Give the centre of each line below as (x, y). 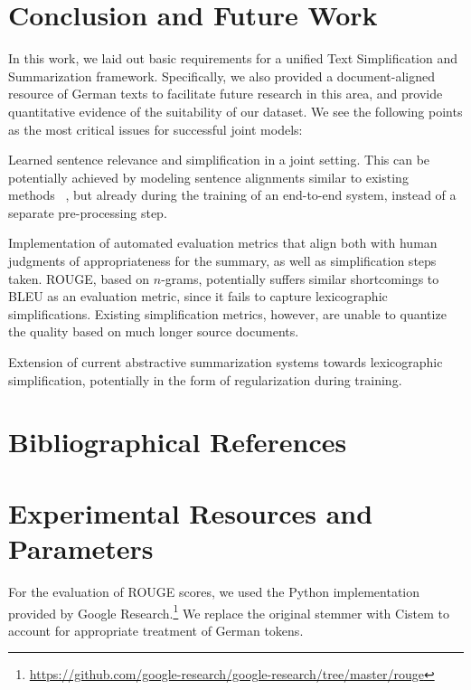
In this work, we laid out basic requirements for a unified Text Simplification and (233, 58)
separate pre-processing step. (88, 212)
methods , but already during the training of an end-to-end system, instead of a (232, 195)
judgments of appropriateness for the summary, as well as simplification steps (222, 261)
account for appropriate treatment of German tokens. (156, 630)
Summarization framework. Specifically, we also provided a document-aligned (221, 76)
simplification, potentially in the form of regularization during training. (205, 379)
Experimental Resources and (191, 512)
